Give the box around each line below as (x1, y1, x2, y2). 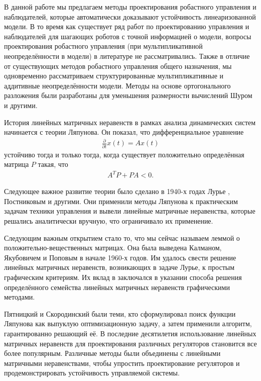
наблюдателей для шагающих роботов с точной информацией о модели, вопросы (4, 31, 251, 41)
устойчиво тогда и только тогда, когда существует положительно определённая (4, 149, 244, 159)
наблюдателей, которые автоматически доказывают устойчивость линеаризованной (4, 11, 256, 22)
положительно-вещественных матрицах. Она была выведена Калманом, (4, 242, 222, 253)
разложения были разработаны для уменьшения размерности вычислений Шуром (4, 90, 252, 101)
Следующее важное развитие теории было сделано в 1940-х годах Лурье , (4, 186, 230, 197)
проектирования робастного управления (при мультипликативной (4, 41, 203, 51)
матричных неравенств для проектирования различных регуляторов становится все (4, 338, 257, 348)
